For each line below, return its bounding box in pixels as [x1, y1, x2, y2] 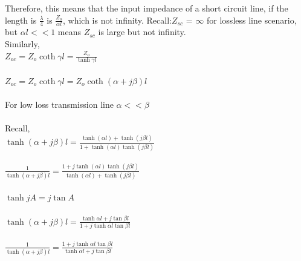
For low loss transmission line [5, 98, 114, 111]
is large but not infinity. [98, 25, 186, 38]
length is [5, 13, 37, 26]
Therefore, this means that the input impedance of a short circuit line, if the [5, 2, 288, 14]
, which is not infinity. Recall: [62, 13, 172, 26]
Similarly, [5, 38, 40, 50]
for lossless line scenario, [207, 13, 297, 26]
